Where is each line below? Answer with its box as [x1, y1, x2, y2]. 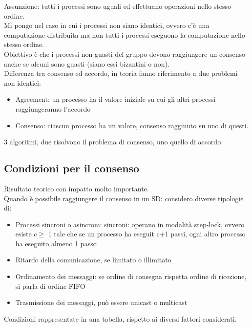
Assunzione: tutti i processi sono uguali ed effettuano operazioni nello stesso [4, 1, 231, 11]
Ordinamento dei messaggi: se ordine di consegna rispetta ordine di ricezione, [15, 271, 247, 281]
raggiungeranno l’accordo [15, 103, 91, 114]
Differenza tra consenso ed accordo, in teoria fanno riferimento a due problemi [4, 68, 238, 78]
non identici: [4, 77, 41, 88]
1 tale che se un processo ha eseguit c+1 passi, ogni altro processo [48, 229, 246, 239]
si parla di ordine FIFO [15, 280, 85, 291]
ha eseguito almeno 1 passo [15, 238, 97, 248]
